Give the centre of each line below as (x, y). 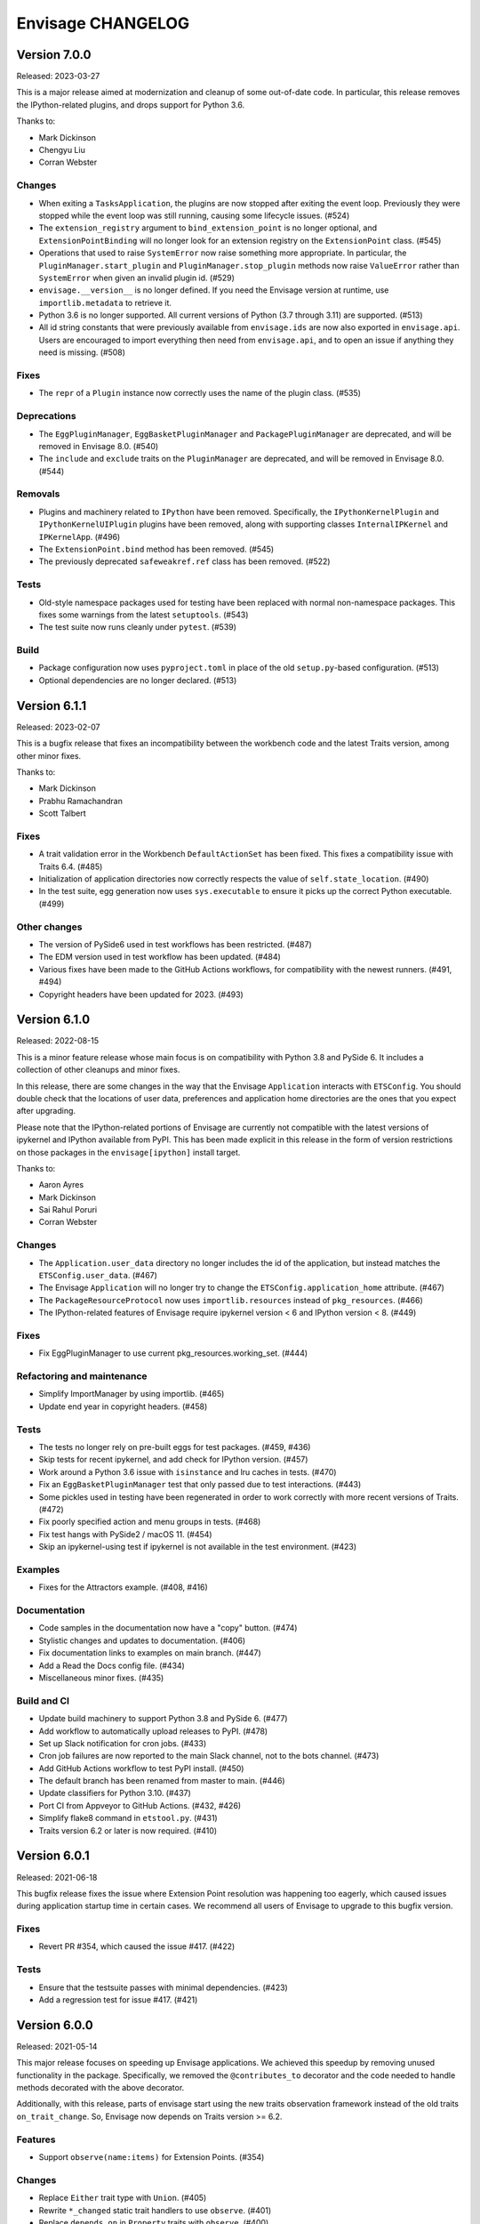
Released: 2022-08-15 (58, 1041)
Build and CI (43, 1701)
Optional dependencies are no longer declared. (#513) (138, 680)
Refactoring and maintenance (82, 1376)
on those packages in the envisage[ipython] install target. (128, 1152)
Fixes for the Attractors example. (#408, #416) (123, 1587)
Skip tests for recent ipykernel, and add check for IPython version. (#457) (173, 1460)
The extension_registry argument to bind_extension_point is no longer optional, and (208, 228)
